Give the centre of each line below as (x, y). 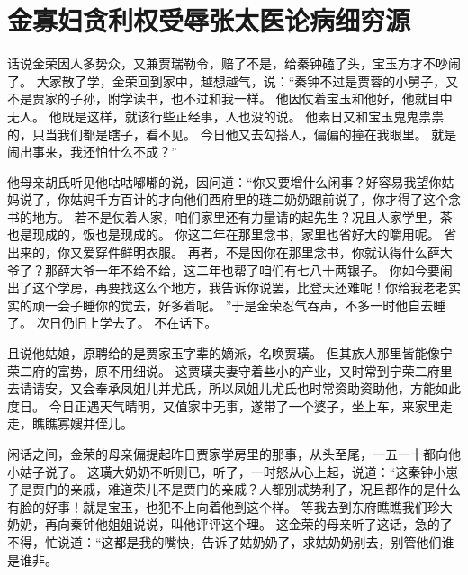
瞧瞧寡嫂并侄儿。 (82, 423)
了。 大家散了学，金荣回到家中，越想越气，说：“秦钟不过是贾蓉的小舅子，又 (233, 81)
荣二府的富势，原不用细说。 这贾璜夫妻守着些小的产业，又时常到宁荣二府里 (230, 370)
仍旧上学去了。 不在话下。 (139, 323)
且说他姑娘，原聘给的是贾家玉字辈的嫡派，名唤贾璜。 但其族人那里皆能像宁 (230, 353)
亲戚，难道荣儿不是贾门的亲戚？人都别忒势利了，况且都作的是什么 (265, 489)
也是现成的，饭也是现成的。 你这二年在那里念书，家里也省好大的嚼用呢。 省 (232, 234)
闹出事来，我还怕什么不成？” (92, 152)
